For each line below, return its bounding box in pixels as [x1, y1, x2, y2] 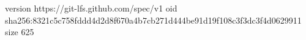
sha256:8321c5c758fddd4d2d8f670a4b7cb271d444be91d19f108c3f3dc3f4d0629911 [5, 13, 302, 26]
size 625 [5, 25, 34, 38]
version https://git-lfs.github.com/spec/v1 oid [5, 2, 177, 14]
